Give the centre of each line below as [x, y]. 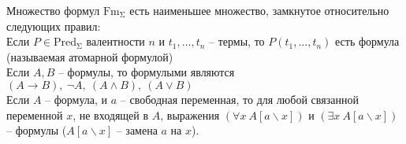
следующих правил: [54, 26]
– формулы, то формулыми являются [146, 72]
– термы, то [237, 41]
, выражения [190, 114]
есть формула [367, 41]
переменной [35, 114]
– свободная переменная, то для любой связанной [239, 99]
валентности [115, 41]
